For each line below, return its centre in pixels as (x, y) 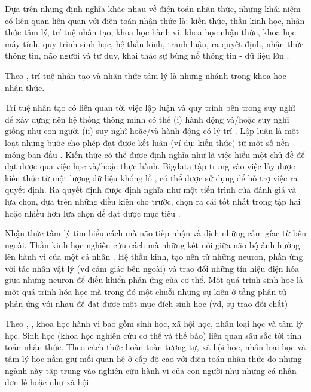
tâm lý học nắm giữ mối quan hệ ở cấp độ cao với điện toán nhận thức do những (153, 359)
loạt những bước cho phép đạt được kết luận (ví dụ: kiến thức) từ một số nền (147, 142)
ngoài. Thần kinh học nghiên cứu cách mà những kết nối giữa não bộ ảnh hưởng (153, 244)
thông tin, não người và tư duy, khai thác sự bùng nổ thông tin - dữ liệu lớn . (147, 55)
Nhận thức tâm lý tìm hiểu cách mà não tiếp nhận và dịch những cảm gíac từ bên (155, 233)
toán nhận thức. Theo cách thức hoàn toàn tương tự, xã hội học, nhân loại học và (155, 347)
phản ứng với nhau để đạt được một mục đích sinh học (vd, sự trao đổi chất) (147, 303)
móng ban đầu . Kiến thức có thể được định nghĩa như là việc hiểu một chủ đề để (155, 154)
